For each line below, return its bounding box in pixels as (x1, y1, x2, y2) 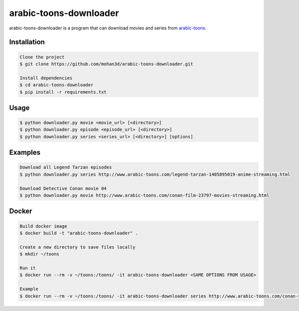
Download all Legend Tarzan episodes (19, 165, 112, 170)
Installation (9, 38, 45, 46)
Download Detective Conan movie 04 (19, 185, 107, 191)
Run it (19, 265, 36, 271)
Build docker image (19, 223, 67, 229)
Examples (9, 148, 41, 157)
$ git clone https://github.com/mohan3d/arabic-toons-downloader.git (19, 61, 193, 67)
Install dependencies (19, 75, 73, 81)
